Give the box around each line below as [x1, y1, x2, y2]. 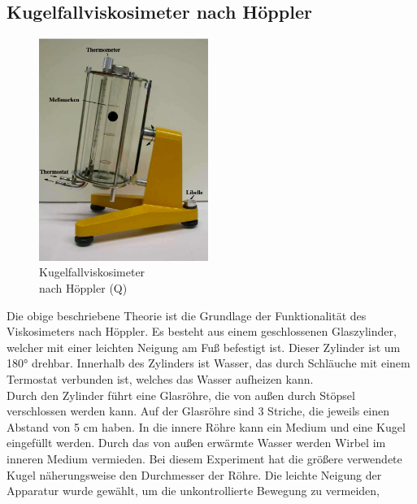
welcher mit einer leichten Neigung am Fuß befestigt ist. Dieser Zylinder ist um [7, 338, 401, 355]
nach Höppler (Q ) [39, 280, 128, 297]
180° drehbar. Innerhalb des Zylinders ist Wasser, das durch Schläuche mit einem [7, 354, 410, 371]
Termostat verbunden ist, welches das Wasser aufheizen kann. [7, 371, 314, 387]
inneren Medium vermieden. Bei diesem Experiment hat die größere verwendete [7, 450, 402, 467]
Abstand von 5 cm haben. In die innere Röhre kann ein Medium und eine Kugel [7, 418, 406, 435]
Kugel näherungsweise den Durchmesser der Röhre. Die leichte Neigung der [7, 466, 382, 483]
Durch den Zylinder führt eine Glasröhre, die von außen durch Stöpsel [7, 386, 355, 403]
